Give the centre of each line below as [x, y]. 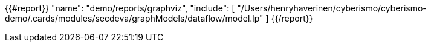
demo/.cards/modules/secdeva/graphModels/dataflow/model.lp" [134, 18]
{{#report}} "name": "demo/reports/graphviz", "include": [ [120, 8]
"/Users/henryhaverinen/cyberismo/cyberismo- [332, 8]
